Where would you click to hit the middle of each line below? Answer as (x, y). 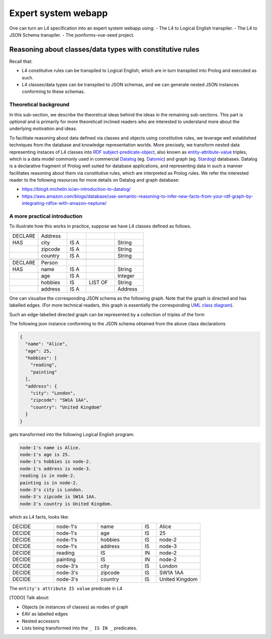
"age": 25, (39, 351)
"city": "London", (53, 393)
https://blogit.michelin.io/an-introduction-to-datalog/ (76, 189)
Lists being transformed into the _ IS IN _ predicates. (80, 628)
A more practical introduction (46, 216)
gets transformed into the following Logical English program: (72, 434)
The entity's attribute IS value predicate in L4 (66, 589)
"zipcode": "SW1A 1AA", (59, 400)
